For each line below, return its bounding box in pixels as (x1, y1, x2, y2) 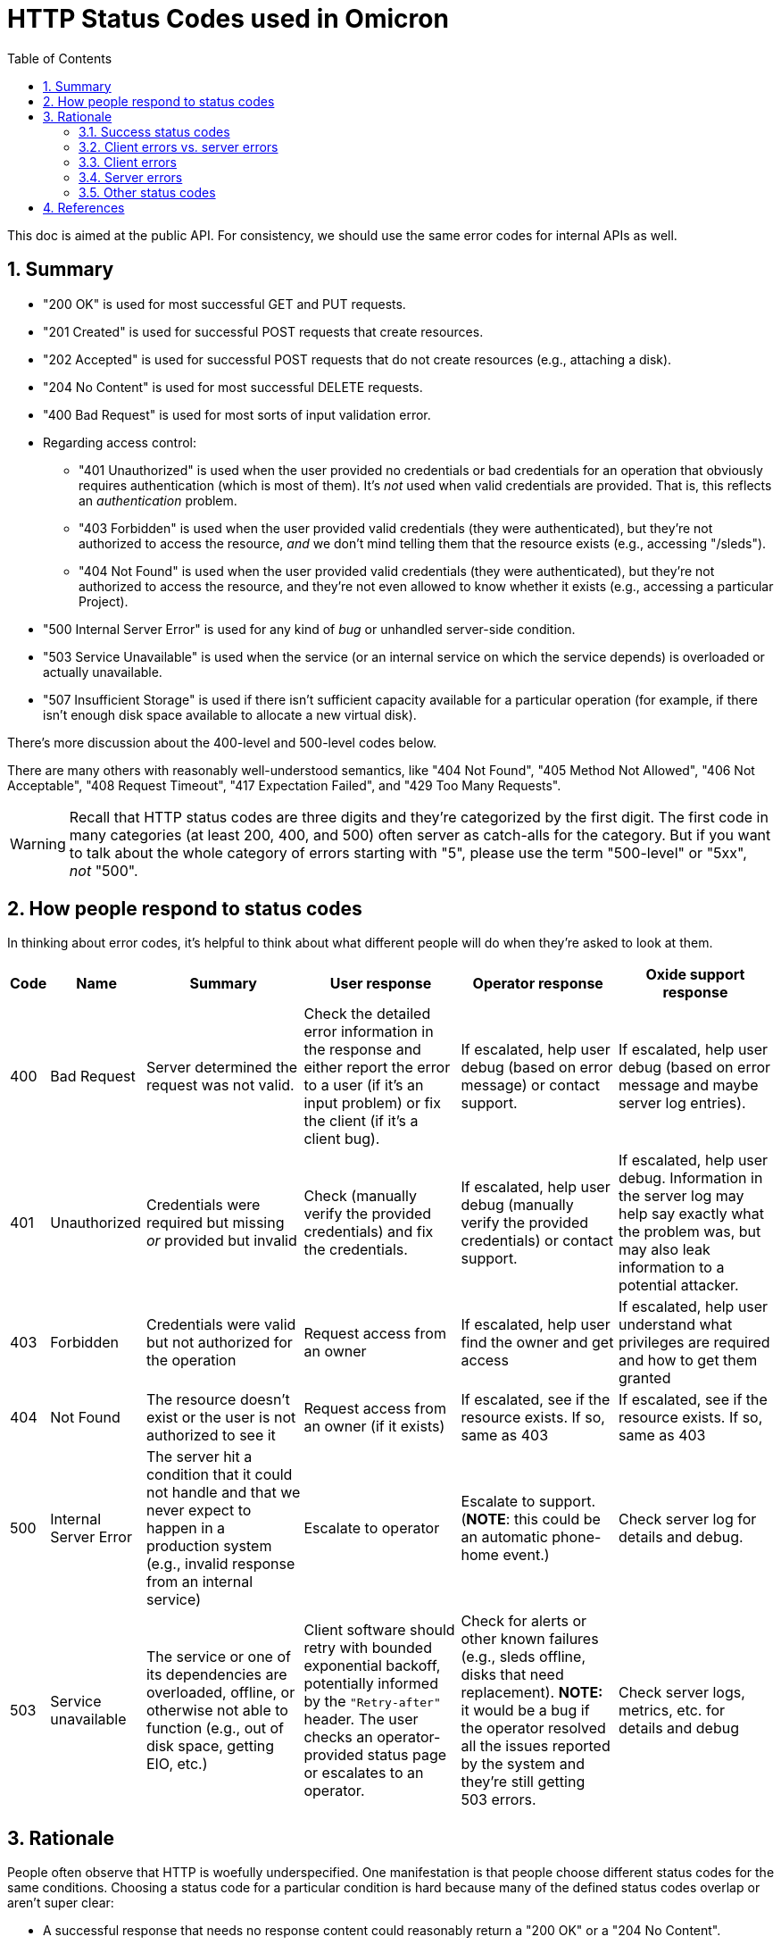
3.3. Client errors (79, 154, 177, 170)
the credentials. (303, 1240, 408, 1259)
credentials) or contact (461, 1231, 614, 1250)
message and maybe (618, 1076, 759, 1095)
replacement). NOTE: (461, 1683, 603, 1702)
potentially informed (303, 1674, 438, 1693)
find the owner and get (461, 1333, 614, 1352)
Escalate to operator (303, 1519, 440, 1538)
